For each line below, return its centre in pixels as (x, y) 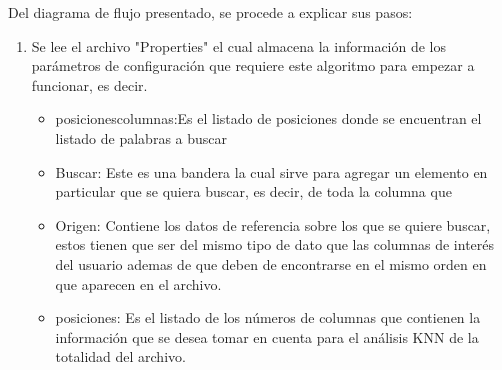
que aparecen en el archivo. (138, 283)
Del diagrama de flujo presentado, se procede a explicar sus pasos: (210, 12)
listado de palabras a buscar (141, 137)
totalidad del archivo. (120, 356)
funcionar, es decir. (89, 84)
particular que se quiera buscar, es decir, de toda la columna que (253, 191)
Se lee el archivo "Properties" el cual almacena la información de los (239, 45)
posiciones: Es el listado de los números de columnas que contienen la (268, 317)
